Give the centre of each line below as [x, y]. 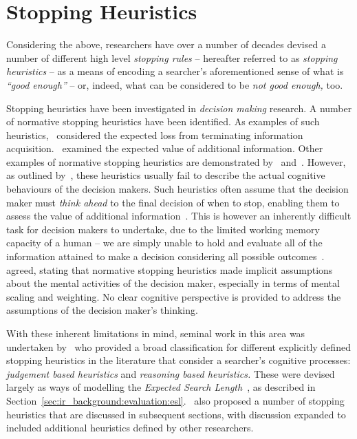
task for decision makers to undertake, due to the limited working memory [163, 229]
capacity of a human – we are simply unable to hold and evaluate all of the [164, 243]
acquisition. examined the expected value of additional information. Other [165, 148]
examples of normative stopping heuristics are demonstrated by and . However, [176, 161]
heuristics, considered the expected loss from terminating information [155, 135]
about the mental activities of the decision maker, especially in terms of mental [173, 283]
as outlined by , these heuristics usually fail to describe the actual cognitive [166, 175]
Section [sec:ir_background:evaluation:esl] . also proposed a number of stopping [175, 400]
